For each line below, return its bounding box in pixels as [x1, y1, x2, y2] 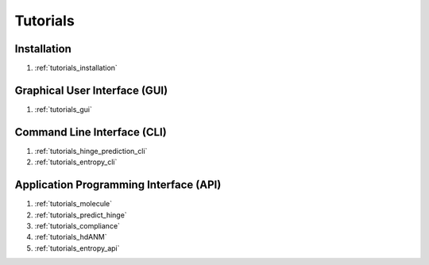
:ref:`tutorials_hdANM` [34, 232, 107, 242]
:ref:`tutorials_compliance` [34, 221, 121, 230]
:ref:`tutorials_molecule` [34, 199, 113, 209]
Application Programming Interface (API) [14, 179, 222, 192]
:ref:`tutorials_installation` [34, 63, 118, 73]
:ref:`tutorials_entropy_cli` [34, 157, 118, 167]
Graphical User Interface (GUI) [14, 83, 168, 97]
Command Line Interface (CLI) [14, 125, 167, 139]
